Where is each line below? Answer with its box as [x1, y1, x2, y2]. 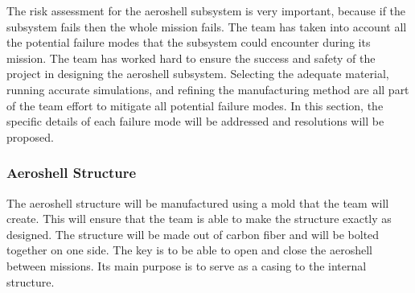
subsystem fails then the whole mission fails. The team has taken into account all [6, 18, 407, 35]
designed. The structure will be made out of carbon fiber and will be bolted [6, 225, 380, 242]
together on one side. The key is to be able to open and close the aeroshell [6, 241, 372, 258]
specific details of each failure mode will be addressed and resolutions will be [6, 113, 384, 130]
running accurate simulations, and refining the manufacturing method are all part [6, 80, 409, 97]
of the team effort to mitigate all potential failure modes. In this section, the [6, 97, 384, 113]
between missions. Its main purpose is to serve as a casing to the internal [6, 257, 367, 274]
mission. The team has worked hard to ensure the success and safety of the [6, 49, 376, 66]
